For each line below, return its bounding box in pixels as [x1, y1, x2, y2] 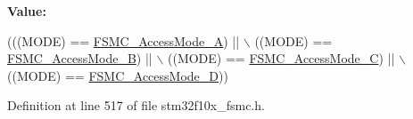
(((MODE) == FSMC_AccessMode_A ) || [7, 31, 240, 50]
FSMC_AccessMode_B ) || [7, 49, 153, 67]
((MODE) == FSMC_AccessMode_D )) [7, 66, 228, 84]
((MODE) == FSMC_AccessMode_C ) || [167, 49, 395, 67]
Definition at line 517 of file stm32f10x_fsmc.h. [7, 96, 265, 115]
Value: [7, 2, 46, 20]
